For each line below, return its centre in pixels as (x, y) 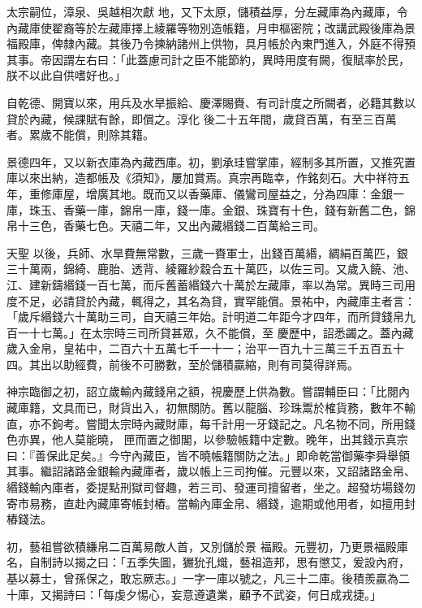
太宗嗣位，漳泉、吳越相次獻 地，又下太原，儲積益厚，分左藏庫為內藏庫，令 (207, 11)
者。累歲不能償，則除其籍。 (80, 135)
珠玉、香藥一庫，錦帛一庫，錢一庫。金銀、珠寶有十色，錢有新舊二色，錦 (222, 209)
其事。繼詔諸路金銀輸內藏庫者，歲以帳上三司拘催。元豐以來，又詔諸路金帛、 (211, 471)
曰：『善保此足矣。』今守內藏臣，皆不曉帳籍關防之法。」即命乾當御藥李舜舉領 (208, 455)
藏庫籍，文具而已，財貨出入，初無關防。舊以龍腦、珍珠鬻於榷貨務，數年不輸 (211, 408)
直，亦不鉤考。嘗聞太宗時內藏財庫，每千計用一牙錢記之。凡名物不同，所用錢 (211, 423)
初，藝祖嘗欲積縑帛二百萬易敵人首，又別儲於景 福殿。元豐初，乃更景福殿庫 (207, 546)
